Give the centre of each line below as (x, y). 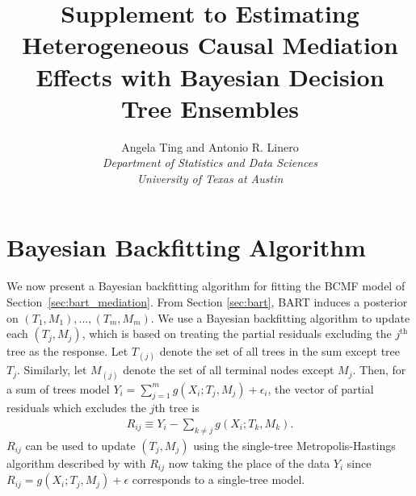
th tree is (177, 408)
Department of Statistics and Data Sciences (210, 163)
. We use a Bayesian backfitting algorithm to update (280, 317)
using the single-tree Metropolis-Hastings (294, 445)
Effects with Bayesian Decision (210, 76)
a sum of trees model (58, 388)
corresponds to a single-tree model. (219, 479)
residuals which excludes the (76, 408)
